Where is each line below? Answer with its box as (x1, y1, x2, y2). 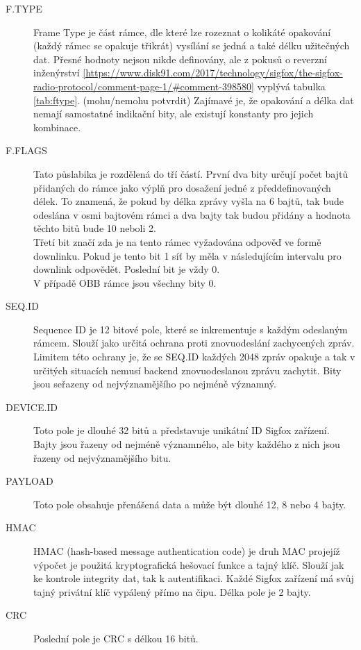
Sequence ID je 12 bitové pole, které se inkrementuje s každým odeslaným (33, 322, 348, 336)
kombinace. (33, 119, 81, 134)
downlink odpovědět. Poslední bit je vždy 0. (33, 262, 220, 276)
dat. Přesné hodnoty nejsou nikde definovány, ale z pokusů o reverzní (33, 51, 327, 66)
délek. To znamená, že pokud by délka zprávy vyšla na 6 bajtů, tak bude (33, 194, 344, 208)
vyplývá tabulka (257, 78, 326, 93)
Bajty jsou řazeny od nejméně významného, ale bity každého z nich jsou (33, 437, 340, 451)
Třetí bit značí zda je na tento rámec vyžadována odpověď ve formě (33, 234, 321, 249)
